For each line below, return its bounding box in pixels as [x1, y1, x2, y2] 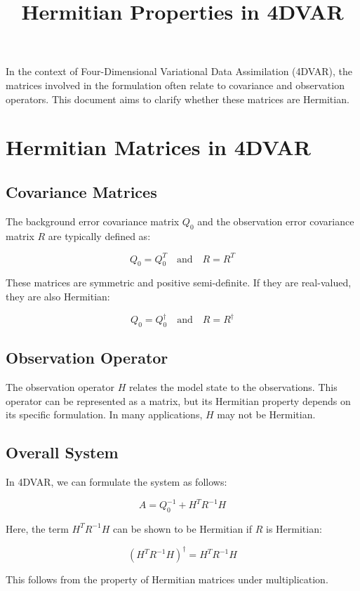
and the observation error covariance [197, 213, 354, 228]
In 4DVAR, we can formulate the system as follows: [6, 474, 227, 489]
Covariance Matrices [6, 180, 157, 202]
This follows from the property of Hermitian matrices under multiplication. [6, 572, 328, 587]
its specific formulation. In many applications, [6, 407, 203, 422]
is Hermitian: [266, 521, 322, 536]
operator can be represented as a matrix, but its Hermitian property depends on [6, 393, 351, 408]
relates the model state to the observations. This [128, 380, 338, 394]
